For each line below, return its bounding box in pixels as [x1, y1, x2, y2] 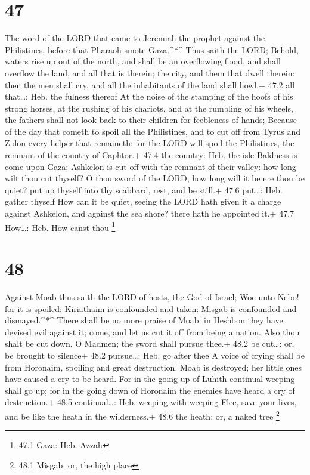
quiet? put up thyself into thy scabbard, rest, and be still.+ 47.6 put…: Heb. [5, 183, 283, 196]
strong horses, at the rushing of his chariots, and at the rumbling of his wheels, [5, 101, 293, 114]
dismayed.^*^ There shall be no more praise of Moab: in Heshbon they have [5, 314, 283, 326]
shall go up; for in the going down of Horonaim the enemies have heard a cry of [5, 384, 295, 396]
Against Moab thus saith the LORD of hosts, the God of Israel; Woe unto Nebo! [5, 291, 299, 303]
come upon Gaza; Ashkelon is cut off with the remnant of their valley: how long [5, 160, 296, 172]
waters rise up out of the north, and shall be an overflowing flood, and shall [5, 55, 281, 67]
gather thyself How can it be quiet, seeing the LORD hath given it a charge [5, 195, 281, 208]
